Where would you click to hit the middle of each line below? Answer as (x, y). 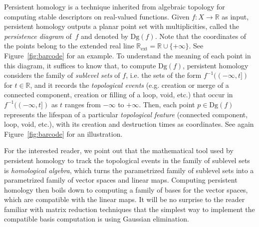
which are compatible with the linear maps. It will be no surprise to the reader (125, 199)
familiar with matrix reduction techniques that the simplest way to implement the (129, 209)
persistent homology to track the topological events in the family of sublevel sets (127, 160)
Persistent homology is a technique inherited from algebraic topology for (115, 6)
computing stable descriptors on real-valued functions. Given (97, 16)
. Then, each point (167, 104)
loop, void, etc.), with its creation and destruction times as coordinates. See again (129, 124)
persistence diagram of (38, 36)
